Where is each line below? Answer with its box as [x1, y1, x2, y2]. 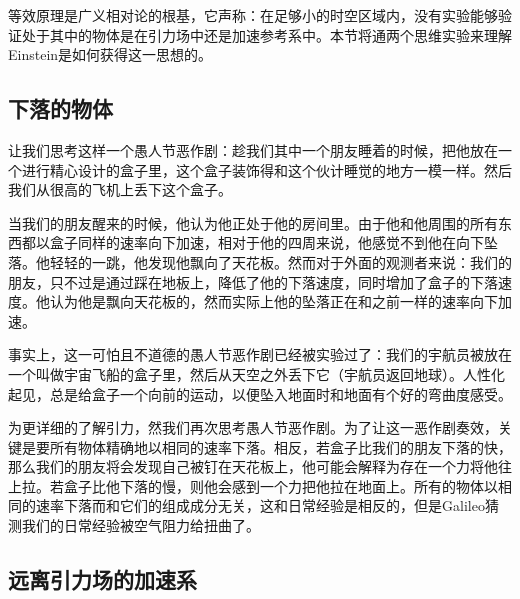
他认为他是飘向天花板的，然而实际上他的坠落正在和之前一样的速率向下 [35, 291, 498, 312]
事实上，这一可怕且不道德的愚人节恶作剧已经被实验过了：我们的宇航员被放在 [8, 344, 512, 365]
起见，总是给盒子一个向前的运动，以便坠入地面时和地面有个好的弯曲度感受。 [8, 383, 512, 404]
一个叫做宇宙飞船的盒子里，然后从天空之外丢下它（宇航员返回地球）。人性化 [8, 363, 505, 384]
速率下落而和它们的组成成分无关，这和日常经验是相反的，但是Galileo [35, 495, 485, 516]
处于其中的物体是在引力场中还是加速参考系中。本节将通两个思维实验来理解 [21, 24, 512, 45]
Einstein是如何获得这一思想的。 [8, 44, 213, 65]
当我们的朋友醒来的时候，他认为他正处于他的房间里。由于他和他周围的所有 [8, 212, 498, 233]
